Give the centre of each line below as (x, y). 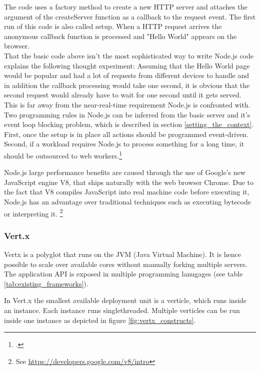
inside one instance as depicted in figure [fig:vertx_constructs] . (100, 320)
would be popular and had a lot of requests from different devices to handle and (127, 75)
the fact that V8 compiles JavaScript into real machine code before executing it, (127, 192)
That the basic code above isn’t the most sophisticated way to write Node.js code (129, 55)
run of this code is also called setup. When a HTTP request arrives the (113, 26)
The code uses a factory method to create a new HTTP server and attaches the (126, 6)
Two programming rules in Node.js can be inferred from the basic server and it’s (127, 114)
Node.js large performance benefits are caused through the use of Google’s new (125, 172)
